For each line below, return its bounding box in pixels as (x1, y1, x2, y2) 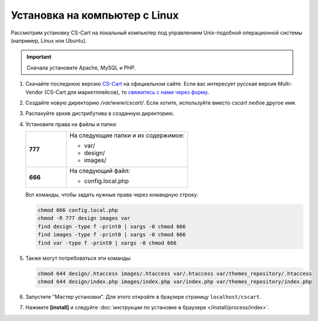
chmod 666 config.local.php (37, 207, 118, 214)
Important (26, 53, 52, 61)
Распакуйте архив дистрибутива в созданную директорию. (25, 110, 175, 117)
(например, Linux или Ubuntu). (11, 37, 87, 44)
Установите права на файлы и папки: (25, 120, 117, 128)
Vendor (25, 88, 43, 96)
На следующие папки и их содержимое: (69, 131, 185, 139)
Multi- (278, 81, 292, 88)
